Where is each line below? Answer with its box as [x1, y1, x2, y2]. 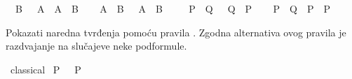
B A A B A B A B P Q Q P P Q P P [15, 1, 330, 15]
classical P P [10, 62, 81, 76]
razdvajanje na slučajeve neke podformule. [6, 38, 187, 53]
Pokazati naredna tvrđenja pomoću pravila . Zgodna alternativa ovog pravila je [6, 24, 346, 39]
